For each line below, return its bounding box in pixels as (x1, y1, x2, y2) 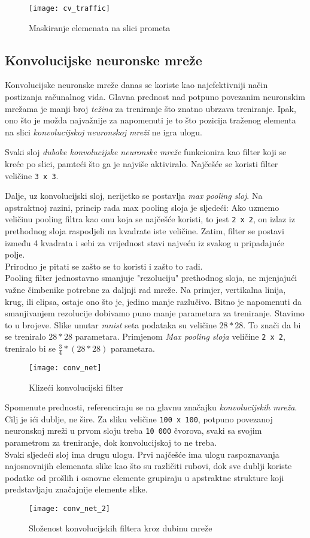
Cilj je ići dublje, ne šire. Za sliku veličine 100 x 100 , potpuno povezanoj (5, 412, 273, 425)
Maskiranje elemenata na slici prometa (29, 21, 171, 34)
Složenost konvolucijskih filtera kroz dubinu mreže (29, 521, 212, 534)
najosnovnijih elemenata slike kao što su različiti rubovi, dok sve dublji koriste (5, 460, 292, 472)
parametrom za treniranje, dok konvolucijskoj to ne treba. (5, 436, 217, 449)
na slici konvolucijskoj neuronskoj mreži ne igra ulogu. (5, 125, 202, 138)
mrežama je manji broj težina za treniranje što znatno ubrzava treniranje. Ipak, (5, 102, 296, 114)
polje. (5, 248, 25, 261)
